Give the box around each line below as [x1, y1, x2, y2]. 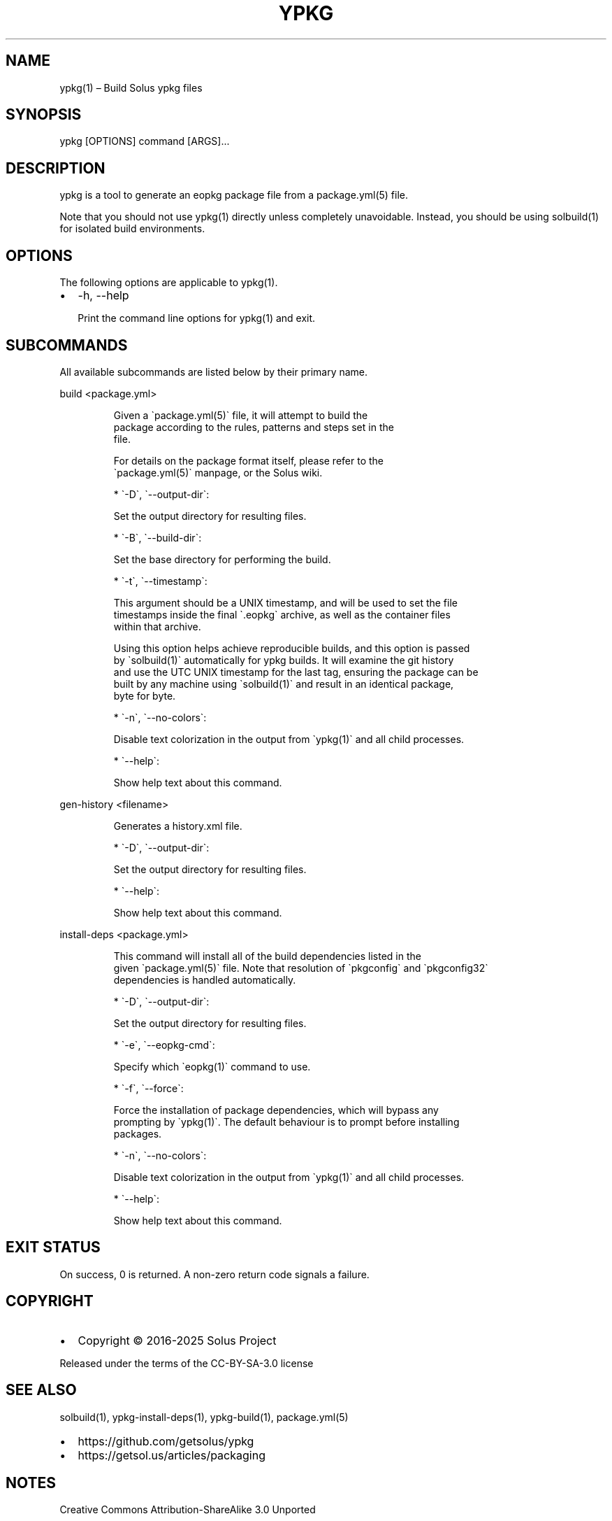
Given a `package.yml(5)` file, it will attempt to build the [113, 409, 368, 421]
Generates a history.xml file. [113, 819, 242, 832]
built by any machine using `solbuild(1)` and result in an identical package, [113, 677, 454, 690]
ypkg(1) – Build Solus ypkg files [59, 81, 203, 94]
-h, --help [78, 288, 129, 303]
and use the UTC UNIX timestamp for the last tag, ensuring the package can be [113, 665, 479, 678]
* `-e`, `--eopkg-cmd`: [113, 1038, 215, 1051]
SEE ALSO [6, 1381, 77, 1399]
